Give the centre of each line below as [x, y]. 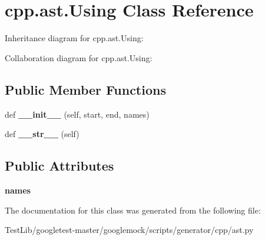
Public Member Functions [85, 89]
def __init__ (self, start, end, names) [77, 114]
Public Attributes [59, 166]
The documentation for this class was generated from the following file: [133, 210]
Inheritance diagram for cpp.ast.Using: [74, 38]
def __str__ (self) [42, 134]
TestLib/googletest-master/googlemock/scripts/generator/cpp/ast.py [129, 230]
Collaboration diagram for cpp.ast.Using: [79, 57]
